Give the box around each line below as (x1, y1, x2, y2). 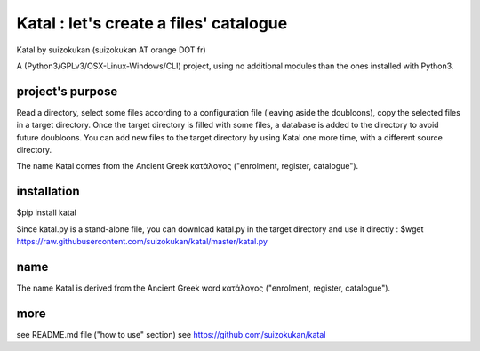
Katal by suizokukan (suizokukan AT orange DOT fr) (16, 44, 206, 55)
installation (16, 184, 80, 199)
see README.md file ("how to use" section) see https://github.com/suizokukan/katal (16, 329, 326, 339)
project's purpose (16, 84, 118, 99)
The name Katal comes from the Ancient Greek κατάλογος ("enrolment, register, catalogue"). (16, 161, 359, 172)
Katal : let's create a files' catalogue (16, 13, 288, 33)
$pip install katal (16, 207, 77, 218)
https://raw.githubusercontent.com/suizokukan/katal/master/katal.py (16, 236, 268, 247)
